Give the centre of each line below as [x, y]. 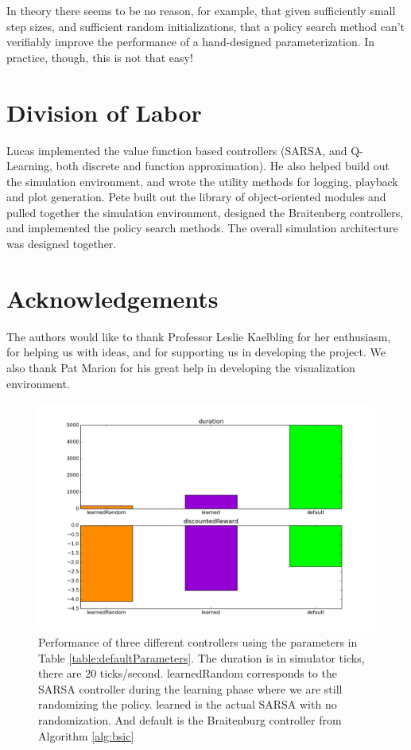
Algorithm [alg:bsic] [86, 735]
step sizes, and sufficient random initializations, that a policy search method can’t [206, 26]
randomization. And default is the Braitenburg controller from [190, 720]
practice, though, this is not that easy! [100, 57]
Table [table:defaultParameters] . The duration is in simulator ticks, [202, 657]
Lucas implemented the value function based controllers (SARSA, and [177, 150]
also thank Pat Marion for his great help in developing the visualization [181, 367]
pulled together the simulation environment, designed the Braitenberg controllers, [205, 212]
